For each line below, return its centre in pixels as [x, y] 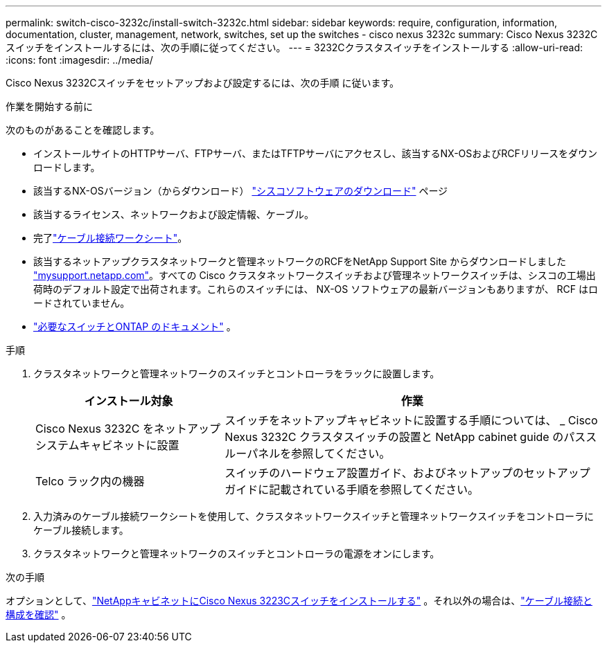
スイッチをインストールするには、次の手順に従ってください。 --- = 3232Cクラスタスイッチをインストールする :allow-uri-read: [294, 47]
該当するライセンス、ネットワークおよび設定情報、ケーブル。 [174, 214]
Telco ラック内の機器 [90, 481]
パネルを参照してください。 [319, 453]
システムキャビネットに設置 [107, 445]
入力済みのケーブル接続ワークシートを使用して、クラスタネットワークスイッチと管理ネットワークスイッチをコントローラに [314, 516]
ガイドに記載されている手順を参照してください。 [352, 489]
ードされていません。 [82, 303]
